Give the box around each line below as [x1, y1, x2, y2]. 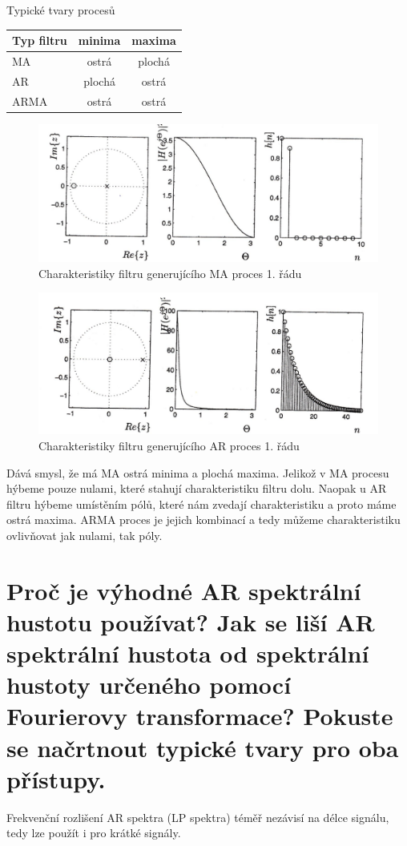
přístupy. [6, 762, 106, 795]
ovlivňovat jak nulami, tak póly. [6, 526, 163, 543]
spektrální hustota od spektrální [6, 637, 369, 670]
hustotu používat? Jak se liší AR [6, 605, 375, 638]
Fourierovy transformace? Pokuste [6, 699, 393, 732]
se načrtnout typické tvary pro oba [6, 731, 399, 763]
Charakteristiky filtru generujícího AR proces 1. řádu [38, 437, 300, 453]
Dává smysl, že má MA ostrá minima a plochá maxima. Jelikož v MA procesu [6, 464, 389, 481]
